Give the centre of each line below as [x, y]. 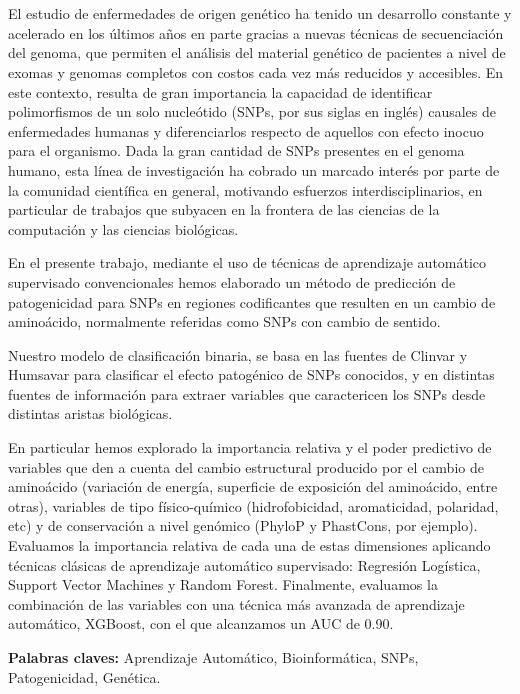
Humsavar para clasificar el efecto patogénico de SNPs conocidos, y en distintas [251, 374]
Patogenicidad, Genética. [84, 676]
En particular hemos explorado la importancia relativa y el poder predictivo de [250, 447]
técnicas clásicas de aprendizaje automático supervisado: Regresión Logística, [244, 564]
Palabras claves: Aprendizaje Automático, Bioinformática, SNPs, [213, 657]
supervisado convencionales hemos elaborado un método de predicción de [232, 281]
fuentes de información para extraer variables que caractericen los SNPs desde [247, 393]
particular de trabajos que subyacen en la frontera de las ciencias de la [224, 209]
